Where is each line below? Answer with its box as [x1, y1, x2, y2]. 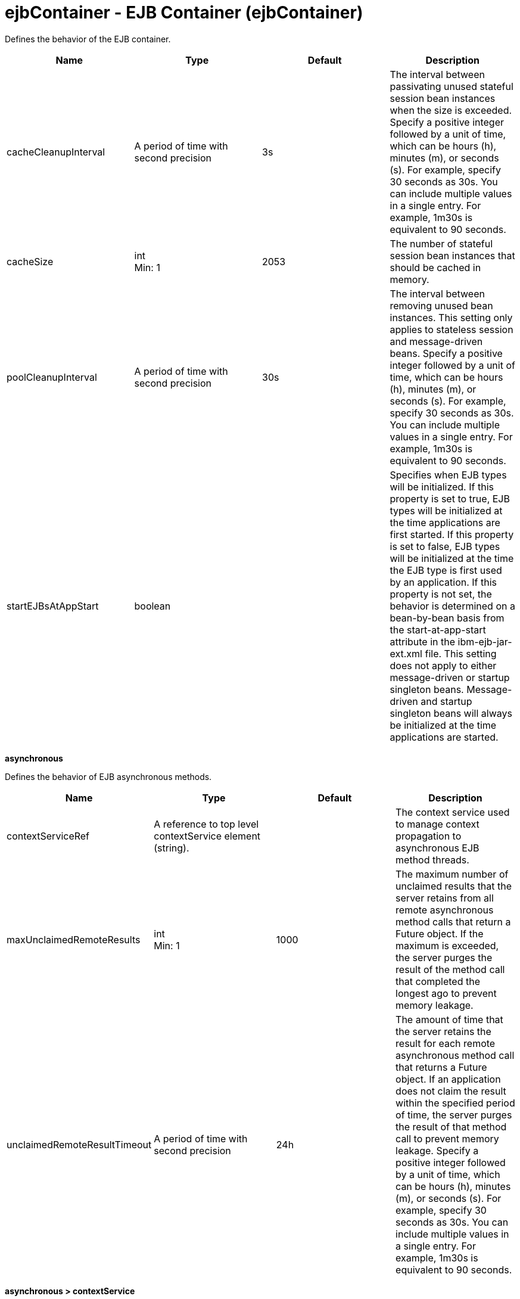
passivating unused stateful [390, 80, 513, 92]
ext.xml [390, 647, 422, 660]
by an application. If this [390, 576, 497, 588]
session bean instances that [390, 249, 515, 262]
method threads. [396, 853, 469, 866]
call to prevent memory [396, 1132, 499, 1145]
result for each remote [396, 1037, 496, 1049]
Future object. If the [396, 927, 484, 940]
